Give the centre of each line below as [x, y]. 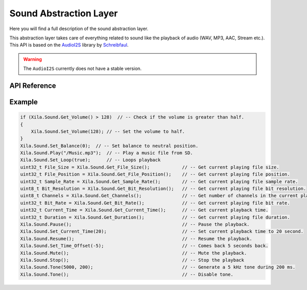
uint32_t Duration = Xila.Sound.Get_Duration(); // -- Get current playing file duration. [155, 217]
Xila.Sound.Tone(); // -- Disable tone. [127, 274]
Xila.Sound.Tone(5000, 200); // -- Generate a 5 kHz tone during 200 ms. [158, 267]
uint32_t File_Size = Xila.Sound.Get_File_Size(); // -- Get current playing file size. [150, 167]
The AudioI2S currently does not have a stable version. [82, 68]
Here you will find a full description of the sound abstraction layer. [79, 29]
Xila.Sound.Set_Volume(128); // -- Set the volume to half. [108, 131]
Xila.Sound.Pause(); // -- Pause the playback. [135, 224]
